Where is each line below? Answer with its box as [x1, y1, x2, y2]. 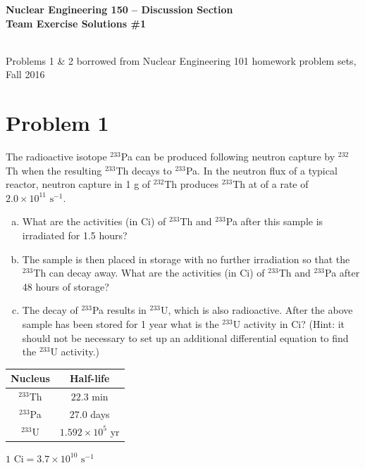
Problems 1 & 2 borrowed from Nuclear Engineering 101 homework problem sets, [6, 53, 357, 68]
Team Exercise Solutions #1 [6, 15, 146, 30]
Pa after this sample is [225, 214, 323, 229]
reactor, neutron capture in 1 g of [6, 177, 151, 191]
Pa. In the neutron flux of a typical [185, 163, 338, 177]
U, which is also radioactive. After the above [161, 303, 353, 317]
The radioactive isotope [6, 149, 107, 164]
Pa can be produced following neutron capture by [120, 149, 335, 164]
